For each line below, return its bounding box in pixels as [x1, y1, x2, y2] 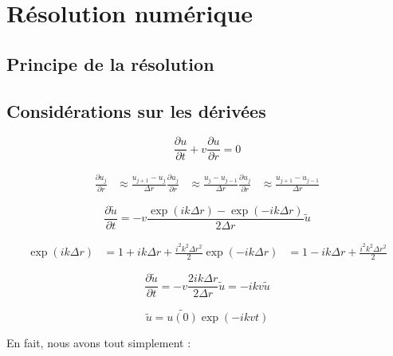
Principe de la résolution [6, 51, 214, 76]
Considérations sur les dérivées [6, 98, 266, 123]
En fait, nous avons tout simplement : [6, 334, 191, 351]
